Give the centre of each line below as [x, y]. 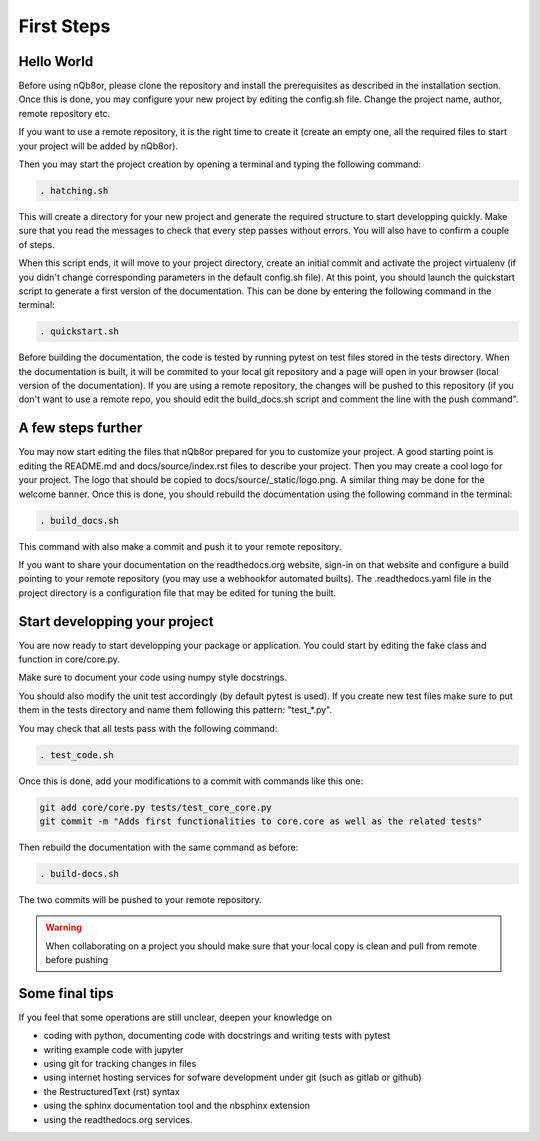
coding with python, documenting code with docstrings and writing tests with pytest [217, 1036]
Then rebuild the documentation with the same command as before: [158, 847]
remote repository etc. [64, 113]
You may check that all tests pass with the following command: [148, 728]
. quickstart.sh [79, 331]
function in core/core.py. [69, 659]
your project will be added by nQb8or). [98, 146]
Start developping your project [116, 621]
